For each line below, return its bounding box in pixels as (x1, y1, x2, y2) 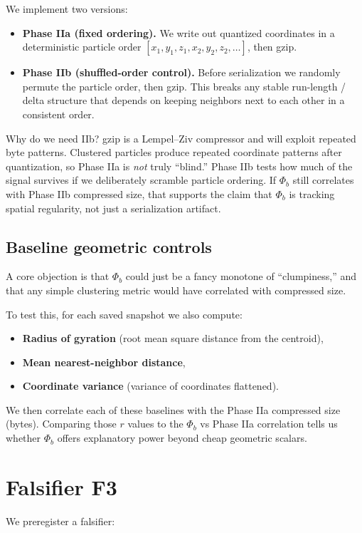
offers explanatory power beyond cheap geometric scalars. (57, 430, 307, 445)
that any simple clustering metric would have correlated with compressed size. (6, 282, 346, 297)
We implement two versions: (6, 1, 128, 16)
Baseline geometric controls (6, 235, 212, 257)
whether (6, 430, 41, 445)
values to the (127, 416, 183, 431)
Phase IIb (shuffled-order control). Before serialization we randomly (22, 65, 341, 80)
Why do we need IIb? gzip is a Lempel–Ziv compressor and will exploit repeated (6, 130, 356, 145)
